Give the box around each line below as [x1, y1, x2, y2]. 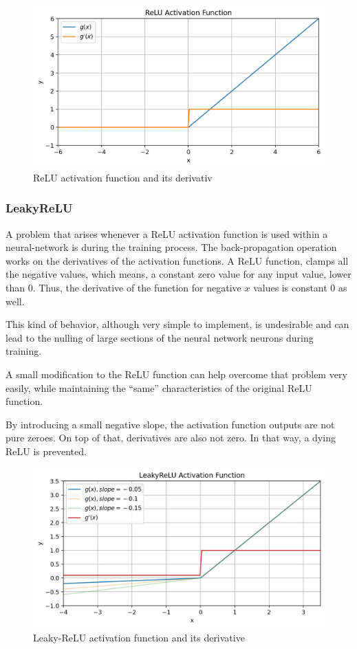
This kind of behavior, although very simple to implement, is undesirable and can [6, 317, 349, 331]
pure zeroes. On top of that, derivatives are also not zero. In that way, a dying [6, 430, 336, 445]
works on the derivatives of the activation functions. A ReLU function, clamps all [6, 253, 349, 267]
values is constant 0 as [253, 280, 347, 295]
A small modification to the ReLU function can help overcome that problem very [6, 366, 347, 381]
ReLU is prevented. [6, 443, 87, 458]
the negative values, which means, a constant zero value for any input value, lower [6, 267, 351, 281]
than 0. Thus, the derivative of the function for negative [6, 280, 241, 295]
